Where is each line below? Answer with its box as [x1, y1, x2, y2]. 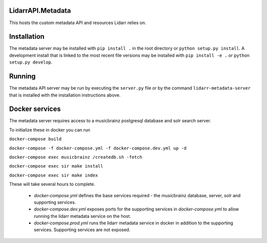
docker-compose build [9, 136, 62, 142]
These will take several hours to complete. [9, 181, 95, 187]
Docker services [9, 105, 61, 113]
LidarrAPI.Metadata [9, 6, 71, 15]
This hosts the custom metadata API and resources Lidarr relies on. [9, 20, 146, 26]
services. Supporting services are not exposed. [34, 227, 131, 233]
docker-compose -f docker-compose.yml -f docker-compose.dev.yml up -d [9, 145, 187, 151]
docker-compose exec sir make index [9, 173, 98, 178]
